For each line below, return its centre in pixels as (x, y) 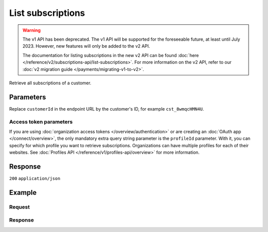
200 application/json (35, 179)
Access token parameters (41, 121)
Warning (32, 30)
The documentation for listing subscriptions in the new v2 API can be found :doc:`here (111, 55)
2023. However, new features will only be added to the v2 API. (86, 46)
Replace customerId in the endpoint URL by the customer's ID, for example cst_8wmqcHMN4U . (107, 109)
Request (19, 207)
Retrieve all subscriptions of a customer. (50, 83)
